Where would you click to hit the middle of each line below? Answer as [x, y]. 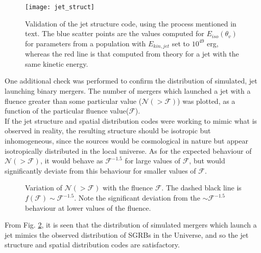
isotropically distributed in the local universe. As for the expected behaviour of [128, 150]
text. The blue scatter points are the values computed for [115, 33]
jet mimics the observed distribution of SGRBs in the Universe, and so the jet [127, 234]
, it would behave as [72, 161]
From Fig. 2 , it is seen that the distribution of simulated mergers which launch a [131, 225]
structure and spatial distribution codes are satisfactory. [92, 245]
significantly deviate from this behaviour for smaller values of [100, 170]
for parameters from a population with [86, 43]
